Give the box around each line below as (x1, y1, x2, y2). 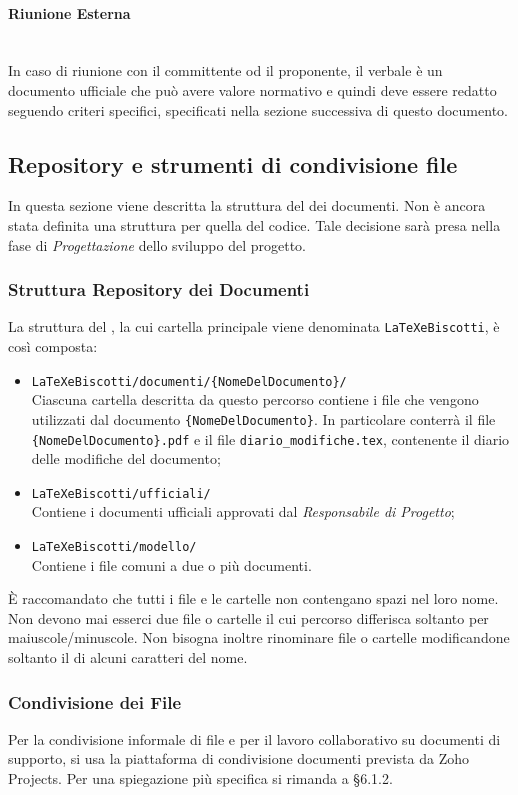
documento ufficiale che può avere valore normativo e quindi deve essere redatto (8, 79, 497, 100)
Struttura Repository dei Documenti (8, 277, 310, 302)
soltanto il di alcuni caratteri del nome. (8, 647, 248, 668)
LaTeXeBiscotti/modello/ (31, 540, 197, 555)
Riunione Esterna (8, 2, 131, 23)
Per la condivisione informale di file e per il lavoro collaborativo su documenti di (8, 728, 501, 749)
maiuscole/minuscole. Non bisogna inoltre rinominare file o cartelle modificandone (8, 627, 510, 648)
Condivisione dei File (8, 689, 182, 714)
